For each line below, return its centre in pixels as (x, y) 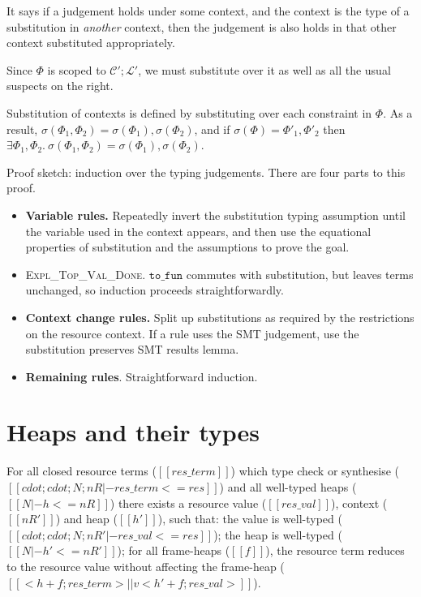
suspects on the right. (60, 86)
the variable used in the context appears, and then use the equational (198, 231)
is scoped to (77, 69)
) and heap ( (86, 519)
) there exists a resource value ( (188, 503)
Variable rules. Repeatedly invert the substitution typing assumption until (215, 215)
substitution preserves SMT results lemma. (132, 349)
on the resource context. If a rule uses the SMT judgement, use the (192, 333)
